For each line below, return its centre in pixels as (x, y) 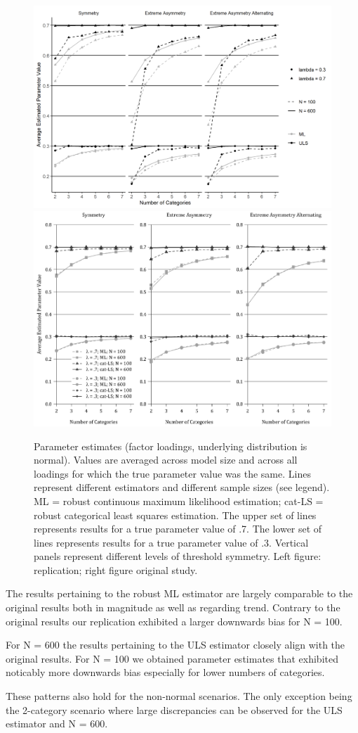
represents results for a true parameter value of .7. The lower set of (178, 529)
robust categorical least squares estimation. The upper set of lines (175, 515)
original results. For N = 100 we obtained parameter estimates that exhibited (172, 658)
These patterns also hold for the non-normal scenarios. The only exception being (179, 696)
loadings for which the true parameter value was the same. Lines (172, 473)
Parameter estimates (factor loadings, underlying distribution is (171, 446)
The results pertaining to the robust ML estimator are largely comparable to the (179, 593)
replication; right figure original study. (116, 569)
